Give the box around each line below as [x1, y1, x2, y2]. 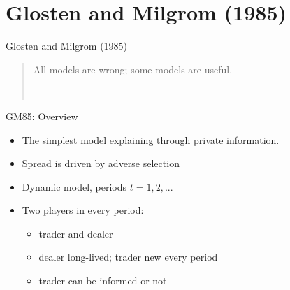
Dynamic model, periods [22, 179, 127, 194]
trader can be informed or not [38, 273, 167, 288]
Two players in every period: [22, 203, 144, 217]
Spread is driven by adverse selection [22, 156, 180, 171]
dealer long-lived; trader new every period [38, 249, 218, 264]
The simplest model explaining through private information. [22, 132, 280, 147]
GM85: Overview [6, 108, 78, 123]
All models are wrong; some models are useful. [33, 61, 233, 76]
